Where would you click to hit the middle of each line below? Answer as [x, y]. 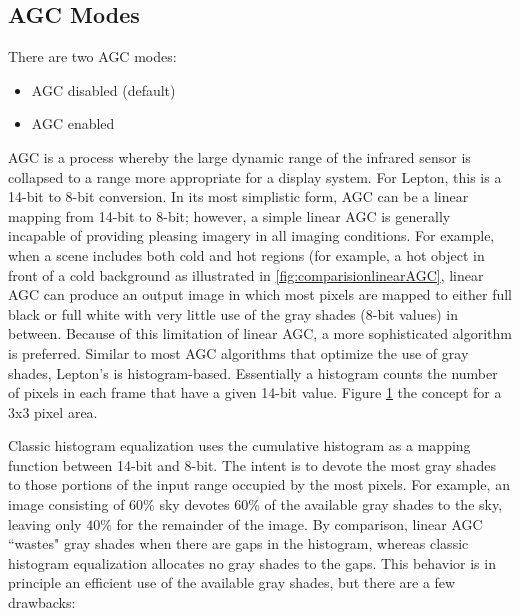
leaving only [45, 523]
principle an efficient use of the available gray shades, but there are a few [232, 582]
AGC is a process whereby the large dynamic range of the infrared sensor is [239, 156]
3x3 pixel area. [53, 411]
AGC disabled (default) [103, 89]
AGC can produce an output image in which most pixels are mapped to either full [260, 294]
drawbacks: [42, 602]
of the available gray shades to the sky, [383, 504]
